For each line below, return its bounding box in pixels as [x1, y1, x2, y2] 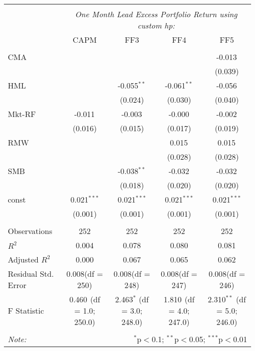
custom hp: [137, 20, 175, 31]
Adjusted [8, 254, 39, 265]
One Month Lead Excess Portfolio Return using [75, 8, 237, 20]
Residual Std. [8, 268, 54, 279]
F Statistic [8, 305, 44, 316]
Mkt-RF [8, 108, 36, 119]
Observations [8, 225, 52, 236]
